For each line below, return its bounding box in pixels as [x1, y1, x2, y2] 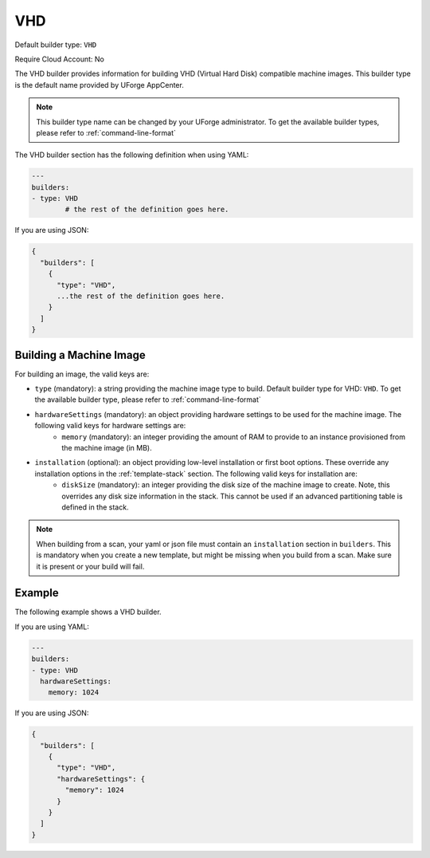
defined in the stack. [61, 502, 129, 512]
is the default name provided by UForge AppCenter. [14, 80, 185, 89]
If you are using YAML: [14, 622, 89, 632]
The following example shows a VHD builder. [14, 607, 162, 617]
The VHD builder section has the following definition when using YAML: [14, 150, 249, 159]
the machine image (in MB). [61, 443, 152, 452]
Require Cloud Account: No [14, 54, 105, 64]
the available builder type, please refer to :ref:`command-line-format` [34, 395, 262, 404]
